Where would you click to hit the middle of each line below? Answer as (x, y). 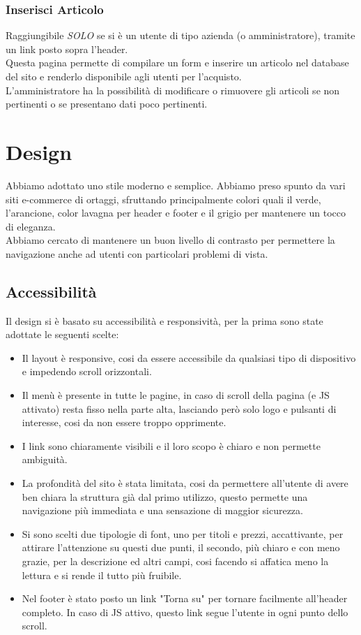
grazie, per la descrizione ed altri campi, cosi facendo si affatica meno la (175, 561)
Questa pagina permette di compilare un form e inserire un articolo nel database (177, 63)
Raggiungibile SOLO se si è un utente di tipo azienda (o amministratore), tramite (180, 35)
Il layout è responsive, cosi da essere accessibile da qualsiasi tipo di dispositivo (189, 357)
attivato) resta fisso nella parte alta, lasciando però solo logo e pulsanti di (179, 408)
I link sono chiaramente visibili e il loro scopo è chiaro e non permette (171, 445)
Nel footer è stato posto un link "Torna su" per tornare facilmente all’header (185, 598)
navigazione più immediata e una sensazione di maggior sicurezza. (162, 510)
